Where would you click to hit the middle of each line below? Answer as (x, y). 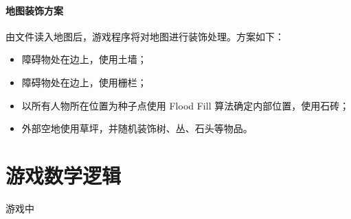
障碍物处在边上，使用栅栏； (84, 82)
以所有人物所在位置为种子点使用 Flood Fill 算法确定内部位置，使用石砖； (185, 105)
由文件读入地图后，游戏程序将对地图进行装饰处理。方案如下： (145, 36)
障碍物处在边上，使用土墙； (84, 59)
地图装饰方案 (34, 10)
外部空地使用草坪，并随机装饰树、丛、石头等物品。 (137, 128)
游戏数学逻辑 (64, 175)
